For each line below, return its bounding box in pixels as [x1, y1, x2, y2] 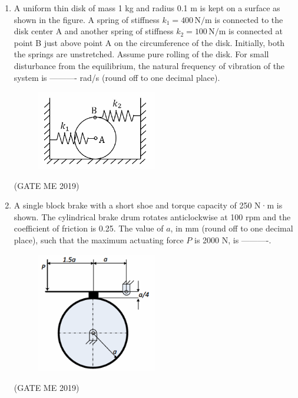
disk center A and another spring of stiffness [14, 25, 174, 37]
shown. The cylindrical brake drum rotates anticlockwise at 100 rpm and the [14, 210, 291, 223]
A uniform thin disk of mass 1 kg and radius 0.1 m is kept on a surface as [14, 2, 280, 14]
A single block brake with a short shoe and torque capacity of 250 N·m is [14, 199, 283, 211]
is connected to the [214, 13, 283, 25]
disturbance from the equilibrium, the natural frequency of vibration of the [14, 59, 285, 71]
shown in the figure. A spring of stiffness [14, 13, 160, 25]
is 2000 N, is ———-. [194, 234, 271, 246]
